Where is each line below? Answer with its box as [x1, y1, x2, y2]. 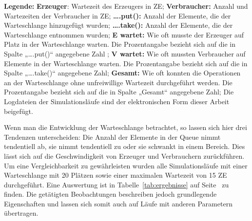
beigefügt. [4, 106, 33, 116]
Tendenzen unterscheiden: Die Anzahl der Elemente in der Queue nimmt [4, 131, 221, 142]
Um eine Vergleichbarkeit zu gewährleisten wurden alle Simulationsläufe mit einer [4, 160, 248, 170]
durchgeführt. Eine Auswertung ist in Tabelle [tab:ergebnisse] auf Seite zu [4, 179, 229, 189]
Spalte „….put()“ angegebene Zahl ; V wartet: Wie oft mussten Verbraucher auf [4, 48, 246, 58]
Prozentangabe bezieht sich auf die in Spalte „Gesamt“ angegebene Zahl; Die [4, 87, 234, 97]
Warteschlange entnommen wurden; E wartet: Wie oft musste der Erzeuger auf [4, 29, 244, 39]
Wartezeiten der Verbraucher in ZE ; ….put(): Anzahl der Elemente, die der [4, 10, 231, 20]
